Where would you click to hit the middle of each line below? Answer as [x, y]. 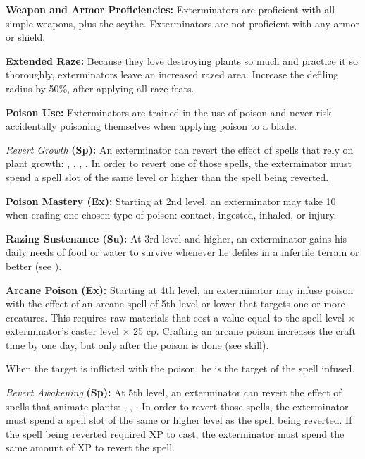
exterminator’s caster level [62, 331]
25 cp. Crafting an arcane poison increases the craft [245, 331]
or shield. [26, 37]
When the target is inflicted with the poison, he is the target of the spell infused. [180, 368]
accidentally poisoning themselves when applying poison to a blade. [151, 126]
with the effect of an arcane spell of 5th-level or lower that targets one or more [175, 304]
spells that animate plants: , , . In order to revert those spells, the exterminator [177, 406]
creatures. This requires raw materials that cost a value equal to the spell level [175, 317]
